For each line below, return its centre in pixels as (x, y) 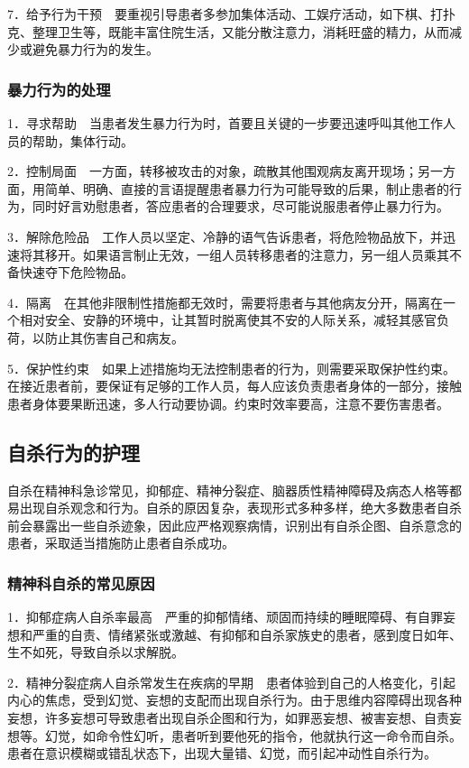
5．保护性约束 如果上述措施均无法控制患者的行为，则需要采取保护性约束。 (231, 368)
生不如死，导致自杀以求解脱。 (96, 652)
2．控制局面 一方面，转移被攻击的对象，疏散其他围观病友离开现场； (212, 171)
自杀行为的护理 (74, 452)
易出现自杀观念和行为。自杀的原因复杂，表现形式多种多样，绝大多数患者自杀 (234, 508)
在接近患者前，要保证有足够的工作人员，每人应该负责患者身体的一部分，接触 (234, 386)
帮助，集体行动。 (83, 140)
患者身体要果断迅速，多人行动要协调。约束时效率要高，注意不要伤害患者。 (228, 403)
